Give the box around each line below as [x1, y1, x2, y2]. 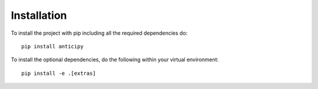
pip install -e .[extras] [21, 70, 97, 77]
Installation [11, 9, 67, 22]
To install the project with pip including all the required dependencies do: [11, 29, 188, 37]
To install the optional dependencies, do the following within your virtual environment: [11, 56, 219, 63]
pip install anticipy [21, 43, 84, 50]
